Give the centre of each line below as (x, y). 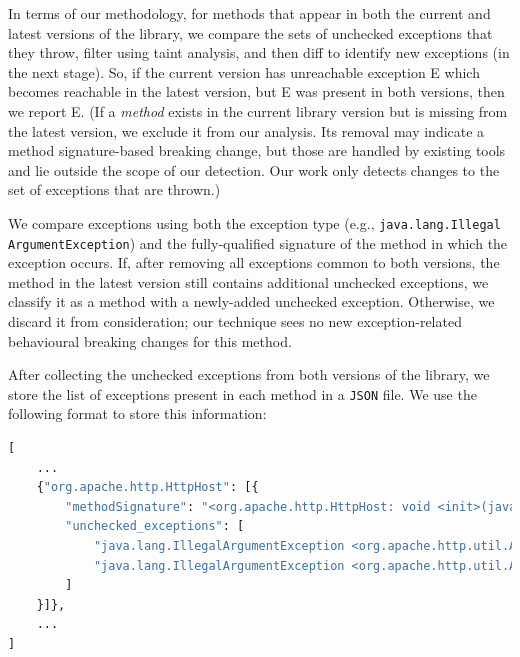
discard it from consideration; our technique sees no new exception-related (235, 321)
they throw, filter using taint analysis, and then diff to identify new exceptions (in (259, 52)
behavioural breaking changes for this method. (150, 340)
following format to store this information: (137, 413)
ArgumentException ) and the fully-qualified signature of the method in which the (258, 242)
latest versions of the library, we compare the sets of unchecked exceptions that (250, 32)
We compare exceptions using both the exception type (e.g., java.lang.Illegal (254, 222)
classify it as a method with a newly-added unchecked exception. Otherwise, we (251, 301)
